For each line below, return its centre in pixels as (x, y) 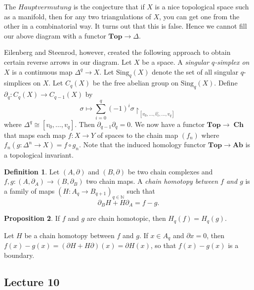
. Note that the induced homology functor (142, 145)
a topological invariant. (39, 155)
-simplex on (232, 62)
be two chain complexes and (170, 171)
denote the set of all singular (195, 71)
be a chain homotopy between (69, 235)
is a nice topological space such (202, 6)
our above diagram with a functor (55, 35)
